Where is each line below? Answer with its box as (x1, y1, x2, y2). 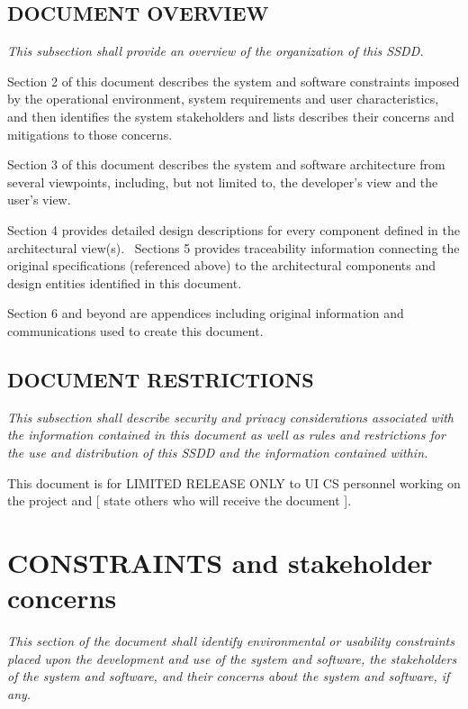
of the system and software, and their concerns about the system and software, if (7, 667, 450, 686)
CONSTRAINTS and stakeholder (7, 543, 433, 580)
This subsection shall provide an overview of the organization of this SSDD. (7, 41, 424, 60)
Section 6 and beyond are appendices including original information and (7, 304, 404, 323)
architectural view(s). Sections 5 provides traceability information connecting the (7, 238, 460, 257)
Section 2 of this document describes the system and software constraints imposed (7, 71, 460, 90)
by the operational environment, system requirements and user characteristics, (7, 89, 439, 108)
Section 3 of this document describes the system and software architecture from (7, 155, 445, 174)
